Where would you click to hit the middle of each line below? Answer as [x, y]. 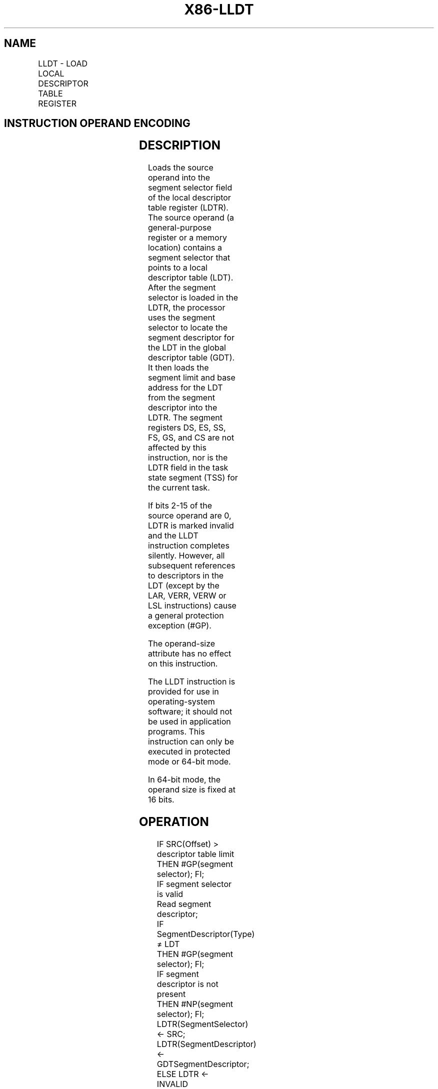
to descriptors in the [186, 576]
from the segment [181, 398]
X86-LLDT [219, 9]
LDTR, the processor [186, 308]
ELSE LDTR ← [183, 1074]
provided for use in [183, 692]
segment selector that [189, 258]
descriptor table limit [195, 854]
